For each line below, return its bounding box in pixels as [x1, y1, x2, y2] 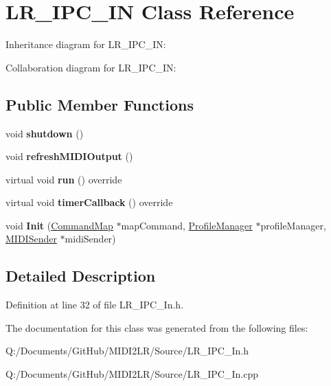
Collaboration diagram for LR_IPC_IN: [5, 60, 176, 74]
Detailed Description [5, 265, 156, 286]
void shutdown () [5, 126, 84, 140]
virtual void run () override [5, 172, 122, 186]
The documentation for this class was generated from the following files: [5, 320, 308, 334]
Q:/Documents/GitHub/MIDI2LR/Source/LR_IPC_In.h [5, 343, 249, 358]
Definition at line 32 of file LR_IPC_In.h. [5, 297, 184, 312]
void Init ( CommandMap [5, 218, 113, 232]
